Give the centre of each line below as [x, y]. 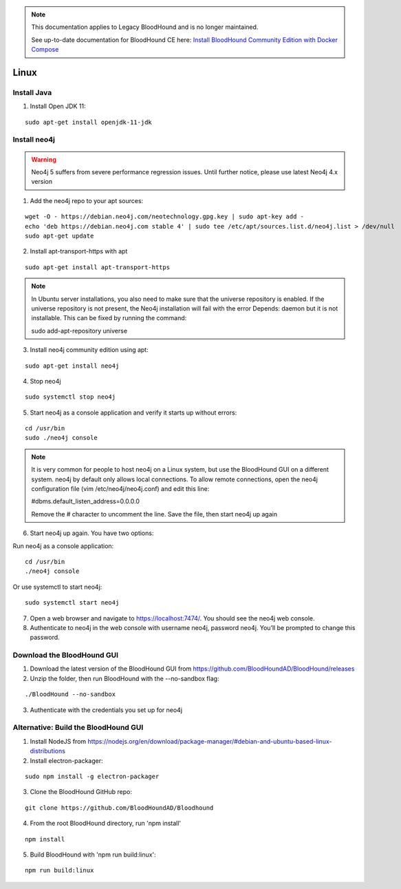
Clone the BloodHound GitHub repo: [81, 792]
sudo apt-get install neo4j [72, 366]
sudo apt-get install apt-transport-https [98, 267]
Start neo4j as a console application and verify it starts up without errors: [133, 412]
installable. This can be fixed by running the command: [109, 318]
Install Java [32, 92]
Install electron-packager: [66, 760]
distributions [47, 751]
